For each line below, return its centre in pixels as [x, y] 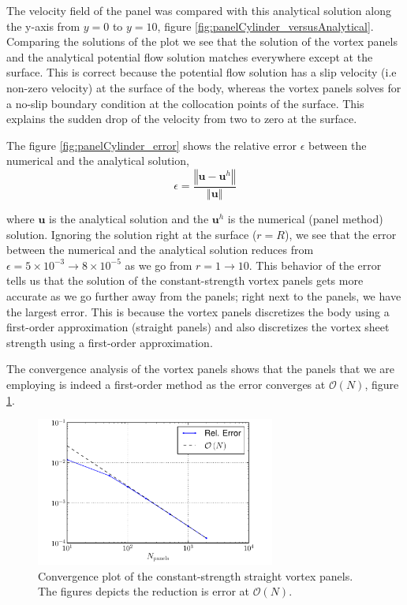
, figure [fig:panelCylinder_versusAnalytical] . [265, 26]
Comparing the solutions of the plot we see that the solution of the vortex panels [202, 41]
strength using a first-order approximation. [110, 342]
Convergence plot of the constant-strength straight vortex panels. [196, 575]
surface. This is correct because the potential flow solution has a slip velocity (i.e [202, 72]
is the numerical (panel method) [305, 218]
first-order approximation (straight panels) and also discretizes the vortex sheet [198, 327]
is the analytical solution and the [129, 218]
